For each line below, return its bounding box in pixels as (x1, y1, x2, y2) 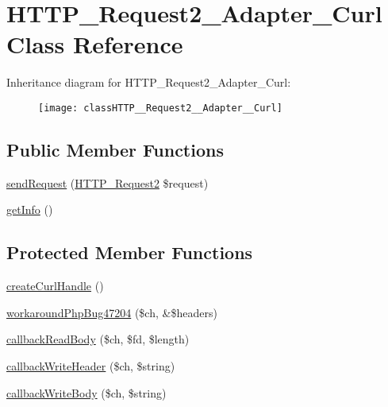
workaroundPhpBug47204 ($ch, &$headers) (6, 304, 217, 320)
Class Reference (6, 28, 183, 60)
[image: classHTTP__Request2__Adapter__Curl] (38, 102, 282, 114)
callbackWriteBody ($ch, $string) (6, 384, 167, 401)
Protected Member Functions (6, 240, 253, 265)
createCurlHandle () (6, 277, 104, 294)
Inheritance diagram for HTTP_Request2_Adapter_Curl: (6, 74, 291, 91)
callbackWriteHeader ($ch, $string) (6, 357, 175, 374)
